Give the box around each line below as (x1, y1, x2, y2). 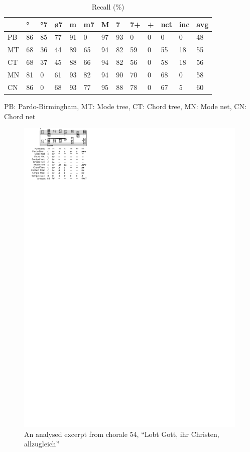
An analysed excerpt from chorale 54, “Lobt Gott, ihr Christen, (24, 428, 219, 439)
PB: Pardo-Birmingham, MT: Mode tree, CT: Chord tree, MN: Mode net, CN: (4, 101, 246, 111)
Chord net (4, 111, 36, 121)
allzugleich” (24, 438, 59, 449)
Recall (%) (91, 2, 124, 12)
